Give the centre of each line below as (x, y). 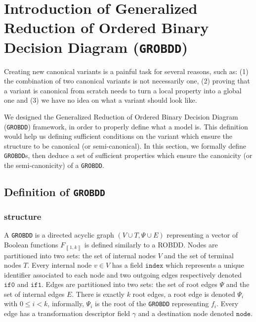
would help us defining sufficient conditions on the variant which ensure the (118, 136)
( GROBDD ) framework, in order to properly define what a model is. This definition (126, 126)
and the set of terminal (199, 255)
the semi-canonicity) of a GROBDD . (54, 165)
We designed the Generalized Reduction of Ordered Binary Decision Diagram (121, 117)
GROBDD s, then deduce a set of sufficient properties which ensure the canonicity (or (128, 155)
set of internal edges (34, 294)
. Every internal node (60, 265)
